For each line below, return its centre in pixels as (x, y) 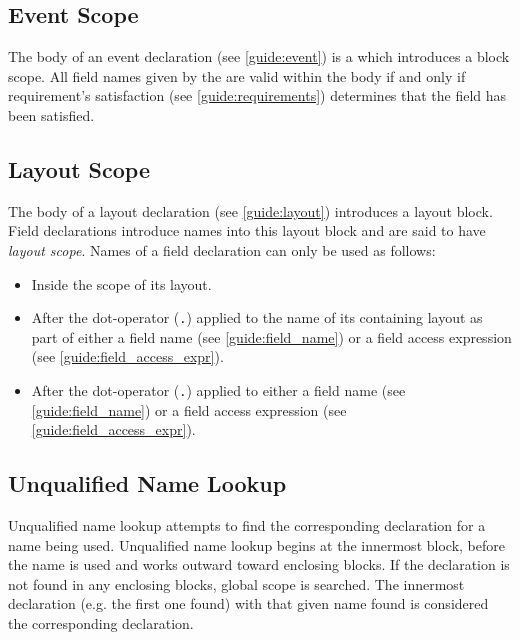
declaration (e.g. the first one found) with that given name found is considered (248, 603)
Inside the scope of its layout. (121, 283)
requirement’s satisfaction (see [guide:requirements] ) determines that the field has (257, 95)
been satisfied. (51, 114)
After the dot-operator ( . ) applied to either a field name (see (218, 390)
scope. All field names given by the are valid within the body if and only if (237, 75)
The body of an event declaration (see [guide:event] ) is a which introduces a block (259, 56)
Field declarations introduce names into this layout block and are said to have (247, 230)
